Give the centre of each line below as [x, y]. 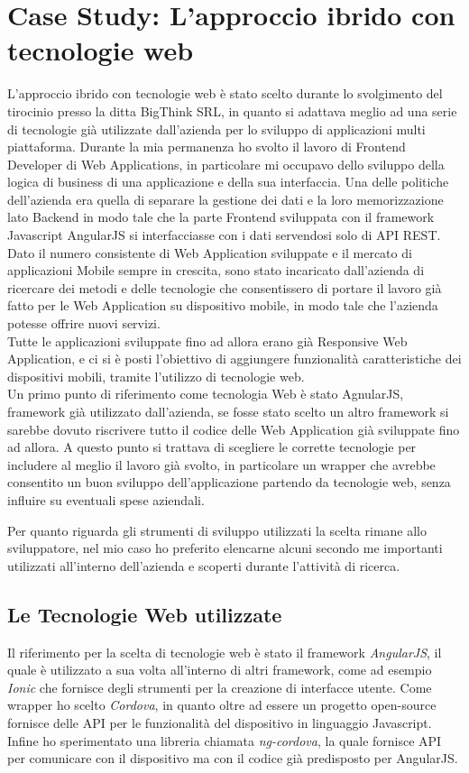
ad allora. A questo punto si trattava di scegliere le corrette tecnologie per [212, 447]
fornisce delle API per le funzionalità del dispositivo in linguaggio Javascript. [220, 722]
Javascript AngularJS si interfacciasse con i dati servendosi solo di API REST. [224, 235]
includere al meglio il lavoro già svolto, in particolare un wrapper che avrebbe [221, 464]
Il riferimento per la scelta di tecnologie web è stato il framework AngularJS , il [225, 652]
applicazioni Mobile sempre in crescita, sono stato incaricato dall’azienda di [216, 270]
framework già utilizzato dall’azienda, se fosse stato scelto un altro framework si [228, 411]
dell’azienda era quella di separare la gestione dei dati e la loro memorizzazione [225, 199]
